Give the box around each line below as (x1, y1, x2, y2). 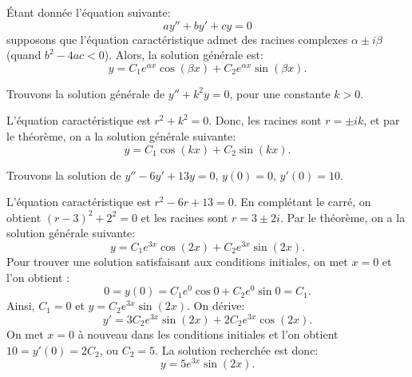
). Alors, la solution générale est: (104, 46, 263, 63)
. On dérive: (187, 297, 245, 314)
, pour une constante (229, 85, 331, 101)
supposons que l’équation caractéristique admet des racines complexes (6, 30, 348, 47)
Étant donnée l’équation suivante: (6, 4, 171, 20)
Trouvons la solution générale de (6, 85, 165, 101)
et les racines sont (141, 208, 228, 225)
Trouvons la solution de (6, 166, 121, 183)
